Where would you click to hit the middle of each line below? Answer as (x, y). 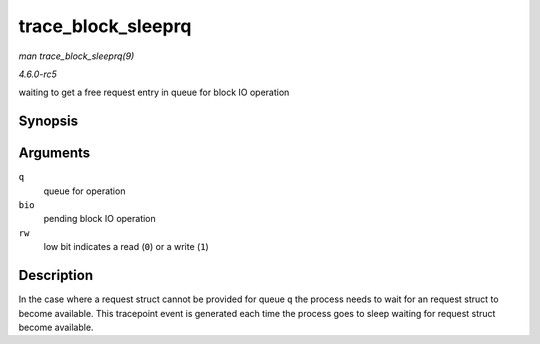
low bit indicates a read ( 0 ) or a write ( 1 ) (126, 247)
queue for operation (84, 191)
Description (56, 275)
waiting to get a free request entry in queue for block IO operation (154, 92)
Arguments (54, 153)
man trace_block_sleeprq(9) (76, 56)
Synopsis (48, 121)
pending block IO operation (100, 219)
